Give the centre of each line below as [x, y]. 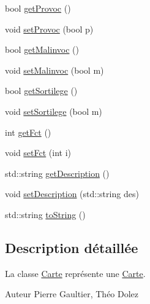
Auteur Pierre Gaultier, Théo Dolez [72, 294]
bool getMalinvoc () [42, 49]
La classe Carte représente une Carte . [75, 273]
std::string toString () [45, 214]
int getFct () [28, 132]
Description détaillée [72, 247]
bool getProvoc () [38, 8]
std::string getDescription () [57, 173]
